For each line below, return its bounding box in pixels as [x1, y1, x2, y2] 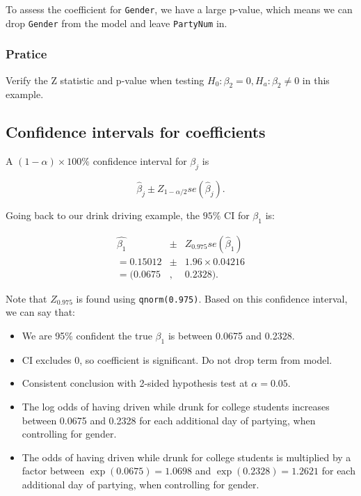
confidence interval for [93, 154, 187, 168]
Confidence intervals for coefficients [6, 121, 266, 143]
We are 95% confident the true [22, 328, 152, 343]
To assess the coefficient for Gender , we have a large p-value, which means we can [6, 2, 353, 16]
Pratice [6, 45, 47, 63]
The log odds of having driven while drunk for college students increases [22, 399, 330, 414]
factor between [22, 463, 85, 478]
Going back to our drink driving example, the [6, 207, 200, 222]
